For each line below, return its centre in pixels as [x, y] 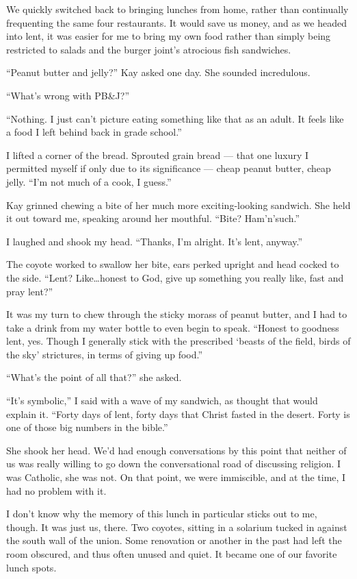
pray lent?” [30, 291]
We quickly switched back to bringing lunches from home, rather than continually [177, 9]
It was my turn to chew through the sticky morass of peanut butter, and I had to [177, 314]
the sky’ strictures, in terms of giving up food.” [105, 354]
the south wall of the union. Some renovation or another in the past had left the [174, 540]
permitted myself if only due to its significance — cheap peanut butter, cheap [169, 168]
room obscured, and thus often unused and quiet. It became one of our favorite [172, 554]
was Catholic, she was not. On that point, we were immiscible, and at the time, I [176, 477]
